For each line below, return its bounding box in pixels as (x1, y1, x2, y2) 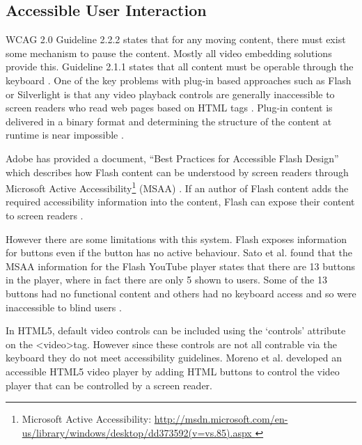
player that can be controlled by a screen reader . (6, 377, 212, 392)
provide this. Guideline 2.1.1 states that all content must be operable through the (6, 59, 354, 74)
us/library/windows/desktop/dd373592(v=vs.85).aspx (22, 425, 252, 439)
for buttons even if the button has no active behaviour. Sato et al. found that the (6, 245, 353, 260)
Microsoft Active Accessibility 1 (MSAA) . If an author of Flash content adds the (6, 179, 349, 195)
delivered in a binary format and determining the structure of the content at (6, 114, 332, 128)
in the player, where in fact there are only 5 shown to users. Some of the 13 (6, 272, 327, 287)
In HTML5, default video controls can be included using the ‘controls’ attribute (6, 323, 346, 338)
